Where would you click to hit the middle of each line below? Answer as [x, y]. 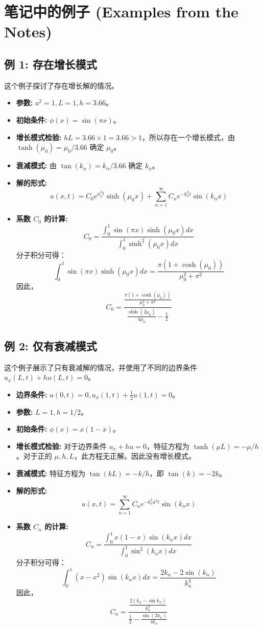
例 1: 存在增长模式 [51, 64]
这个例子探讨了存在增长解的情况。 [61, 85]
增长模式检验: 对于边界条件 [61, 446]
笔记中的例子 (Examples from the [121, 12]
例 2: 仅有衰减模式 [51, 345]
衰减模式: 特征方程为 [51, 473]
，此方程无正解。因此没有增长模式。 [135, 456]
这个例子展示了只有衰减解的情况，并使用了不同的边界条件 [101, 367]
